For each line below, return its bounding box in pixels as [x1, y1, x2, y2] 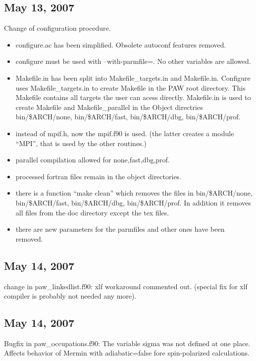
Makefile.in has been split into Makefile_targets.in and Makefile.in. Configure [15, 72, 251, 83]
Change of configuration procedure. [4, 23, 111, 33]
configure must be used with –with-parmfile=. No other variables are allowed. [15, 56, 251, 66]
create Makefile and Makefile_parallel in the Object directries [15, 102, 203, 112]
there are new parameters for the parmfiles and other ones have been [15, 224, 225, 234]
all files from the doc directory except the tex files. [15, 207, 169, 217]
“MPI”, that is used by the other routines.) [15, 138, 147, 148]
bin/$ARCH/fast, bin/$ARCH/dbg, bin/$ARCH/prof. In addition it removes [15, 197, 251, 207]
